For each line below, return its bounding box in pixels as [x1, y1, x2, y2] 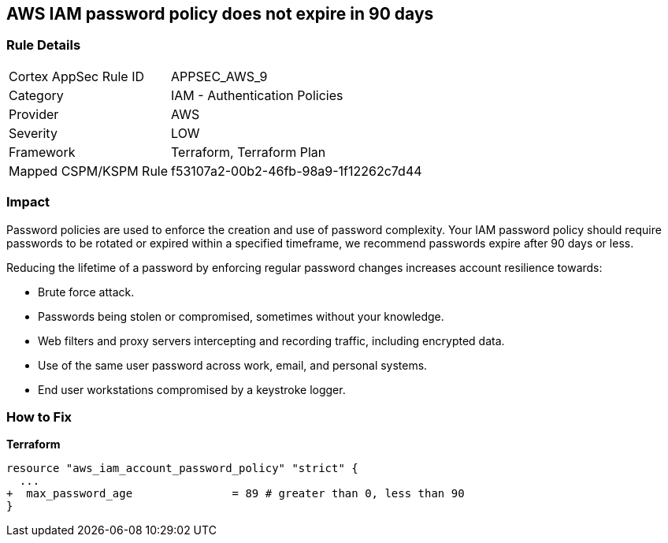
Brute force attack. [38, 285, 135, 299]
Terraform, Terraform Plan [171, 143, 326, 160]
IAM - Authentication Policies [171, 87, 343, 103]
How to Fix [6, 408, 72, 425]
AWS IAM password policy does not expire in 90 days [6, 4, 434, 24]
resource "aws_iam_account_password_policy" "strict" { [6, 462, 358, 475]
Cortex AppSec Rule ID [9, 68, 145, 84]
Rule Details [6, 37, 81, 54]
